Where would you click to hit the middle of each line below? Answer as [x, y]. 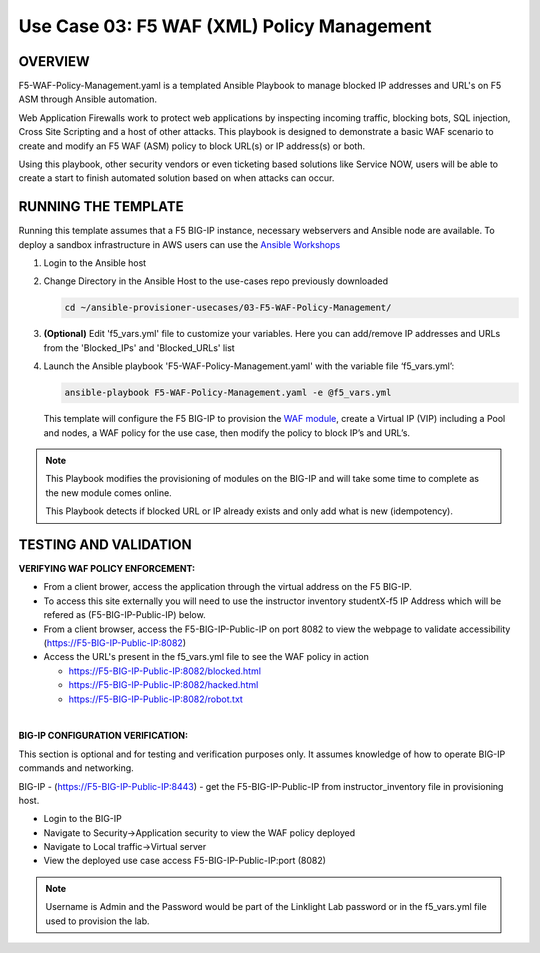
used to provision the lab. [97, 921]
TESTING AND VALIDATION [105, 544]
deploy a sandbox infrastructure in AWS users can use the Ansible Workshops [179, 244]
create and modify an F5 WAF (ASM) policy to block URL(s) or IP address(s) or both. [192, 146]
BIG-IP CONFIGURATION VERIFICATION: [103, 736]
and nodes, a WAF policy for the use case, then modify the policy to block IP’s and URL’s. [226, 432]
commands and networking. [76, 768]
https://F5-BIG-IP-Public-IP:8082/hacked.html [163, 685]
